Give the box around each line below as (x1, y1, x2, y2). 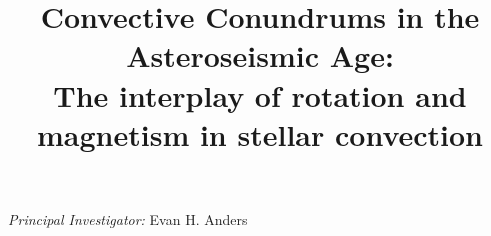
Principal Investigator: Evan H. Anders (8, 208, 248, 229)
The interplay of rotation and (53, 74, 467, 115)
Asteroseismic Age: (126, 35, 394, 76)
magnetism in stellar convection (37, 113, 483, 154)
